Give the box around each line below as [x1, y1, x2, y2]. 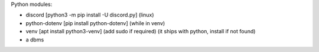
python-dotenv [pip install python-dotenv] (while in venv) [25, 19, 165, 26]
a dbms [25, 36, 44, 43]
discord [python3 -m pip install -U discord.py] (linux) [25, 12, 154, 19]
